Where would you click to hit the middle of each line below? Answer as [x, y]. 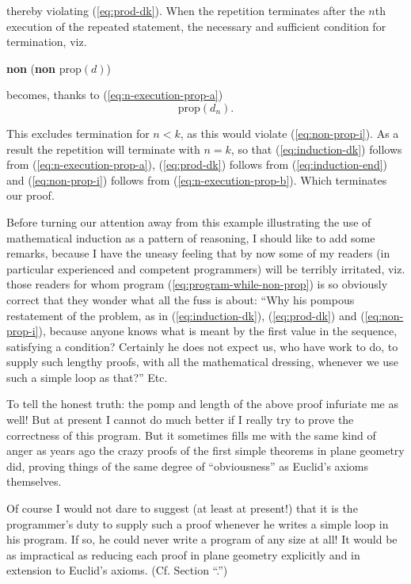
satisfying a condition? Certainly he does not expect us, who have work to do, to [202, 346]
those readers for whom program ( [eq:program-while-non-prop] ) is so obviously [197, 284]
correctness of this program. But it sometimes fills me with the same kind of [191, 435]
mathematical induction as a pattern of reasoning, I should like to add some [191, 237]
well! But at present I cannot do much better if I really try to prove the [180, 420]
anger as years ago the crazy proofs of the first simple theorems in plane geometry [205, 450]
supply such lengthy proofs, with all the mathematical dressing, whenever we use [202, 362]
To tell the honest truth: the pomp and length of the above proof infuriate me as [202, 404]
